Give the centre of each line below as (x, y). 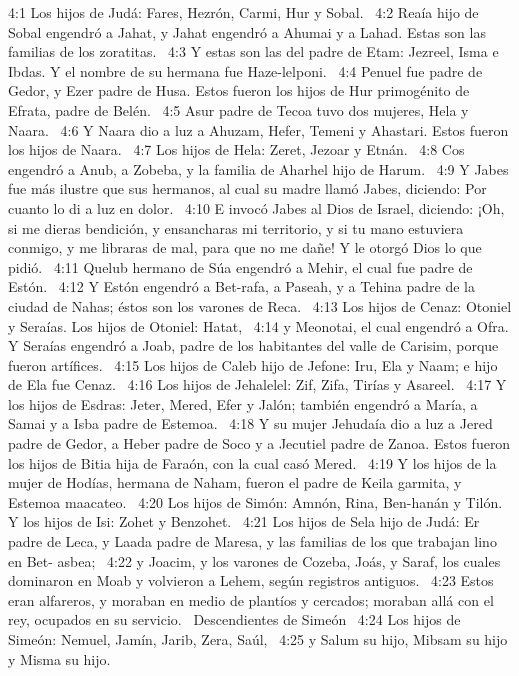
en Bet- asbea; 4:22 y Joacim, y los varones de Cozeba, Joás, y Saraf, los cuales (254, 560)
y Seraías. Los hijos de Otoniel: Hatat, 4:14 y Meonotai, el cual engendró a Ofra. (258, 325)
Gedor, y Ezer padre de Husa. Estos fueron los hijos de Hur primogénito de (239, 90)
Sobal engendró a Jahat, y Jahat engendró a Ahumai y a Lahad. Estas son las (247, 31)
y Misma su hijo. (59, 658)
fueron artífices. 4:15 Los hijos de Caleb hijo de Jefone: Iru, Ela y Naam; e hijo (253, 364)
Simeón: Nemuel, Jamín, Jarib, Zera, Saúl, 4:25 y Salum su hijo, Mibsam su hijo (258, 639)
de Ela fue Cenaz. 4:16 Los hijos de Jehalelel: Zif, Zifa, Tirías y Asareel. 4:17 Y (257, 384)
